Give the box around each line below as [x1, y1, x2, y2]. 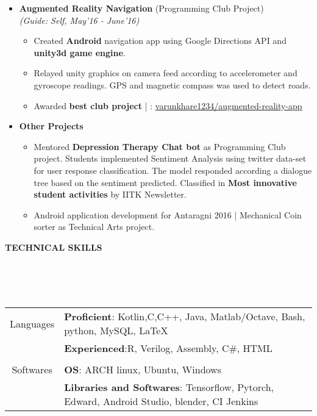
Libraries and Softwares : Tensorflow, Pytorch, [64, 380, 274, 395]
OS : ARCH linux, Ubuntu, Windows [64, 362, 221, 377]
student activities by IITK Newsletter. [34, 188, 187, 201]
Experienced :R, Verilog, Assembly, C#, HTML [64, 341, 272, 356]
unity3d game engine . [34, 46, 126, 59]
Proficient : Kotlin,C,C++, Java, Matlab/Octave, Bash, [64, 309, 305, 324]
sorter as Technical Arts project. [34, 220, 155, 233]
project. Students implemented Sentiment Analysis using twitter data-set [34, 152, 307, 165]
